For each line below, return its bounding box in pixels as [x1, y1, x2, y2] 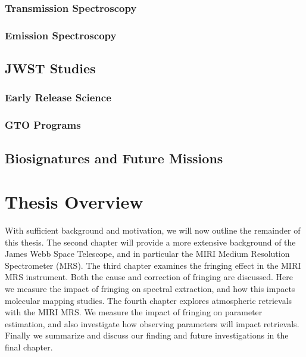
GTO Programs [5, 117, 81, 132]
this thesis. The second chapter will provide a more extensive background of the [5, 235, 296, 248]
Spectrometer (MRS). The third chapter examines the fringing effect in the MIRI [5, 259, 301, 271]
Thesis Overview [5, 190, 143, 214]
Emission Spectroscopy [5, 27, 117, 42]
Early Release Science [5, 90, 111, 105]
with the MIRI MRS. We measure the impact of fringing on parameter [5, 306, 263, 318]
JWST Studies [5, 59, 96, 77]
